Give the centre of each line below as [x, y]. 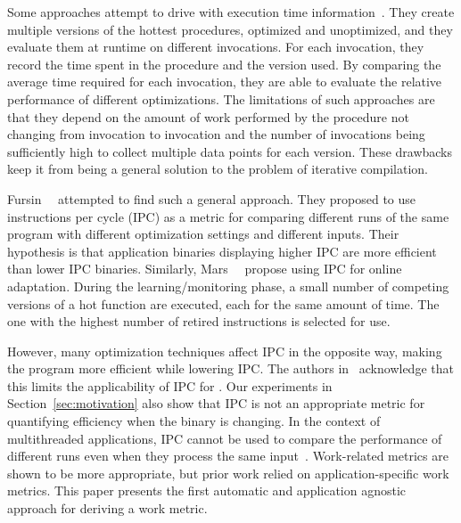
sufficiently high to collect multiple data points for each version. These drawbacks [230, 151]
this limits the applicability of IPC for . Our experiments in [170, 385]
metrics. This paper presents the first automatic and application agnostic [207, 490]
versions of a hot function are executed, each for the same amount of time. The [223, 303]
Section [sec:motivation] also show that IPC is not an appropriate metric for [216, 403]
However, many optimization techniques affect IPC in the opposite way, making [225, 351]
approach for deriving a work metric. [107, 508]
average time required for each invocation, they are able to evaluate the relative [225, 82]
